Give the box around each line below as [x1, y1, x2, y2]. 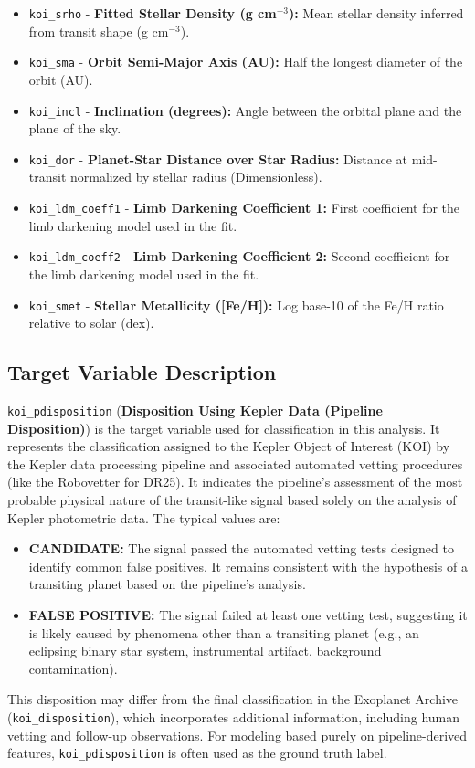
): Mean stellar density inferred [288, 4, 464, 22]
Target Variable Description [7, 358, 277, 386]
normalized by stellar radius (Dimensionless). [70, 167, 322, 186]
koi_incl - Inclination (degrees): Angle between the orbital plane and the [28, 100, 462, 120]
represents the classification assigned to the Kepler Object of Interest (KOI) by [7, 437, 450, 456]
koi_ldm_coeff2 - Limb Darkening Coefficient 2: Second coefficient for [28, 247, 450, 266]
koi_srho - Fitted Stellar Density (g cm [28, 4, 277, 22]
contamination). [28, 658, 118, 678]
